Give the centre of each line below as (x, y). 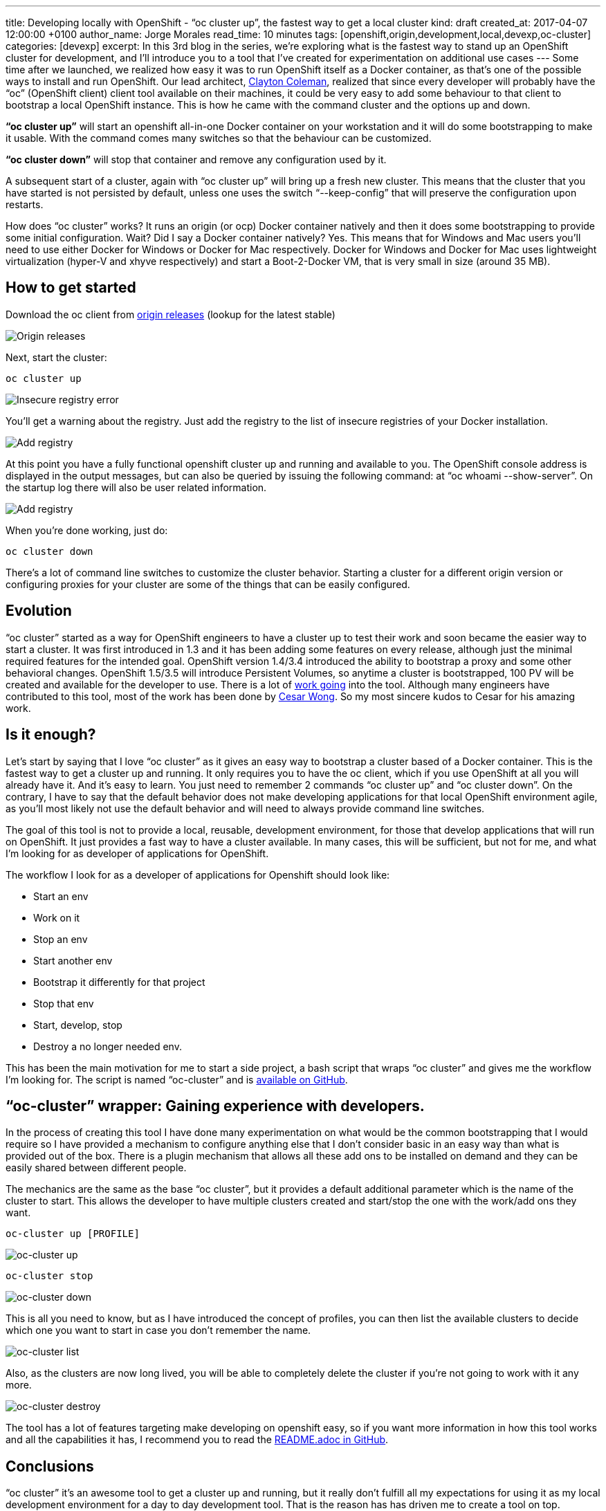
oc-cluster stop (49, 1276)
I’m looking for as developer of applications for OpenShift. (137, 853)
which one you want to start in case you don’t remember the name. (158, 1330)
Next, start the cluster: (56, 357)
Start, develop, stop (78, 1025)
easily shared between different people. (96, 1168)
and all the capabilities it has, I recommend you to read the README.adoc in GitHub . (197, 1440)
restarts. (25, 204)
